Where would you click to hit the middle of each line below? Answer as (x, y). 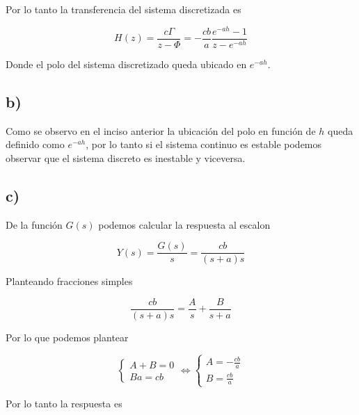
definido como (35, 144)
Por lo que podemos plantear (67, 337)
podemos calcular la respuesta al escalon (184, 224)
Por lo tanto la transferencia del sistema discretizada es (123, 9)
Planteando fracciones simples (69, 281)
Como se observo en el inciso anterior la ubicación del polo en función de (161, 130)
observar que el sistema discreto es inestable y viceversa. (126, 157)
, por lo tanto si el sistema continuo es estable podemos (204, 144)
